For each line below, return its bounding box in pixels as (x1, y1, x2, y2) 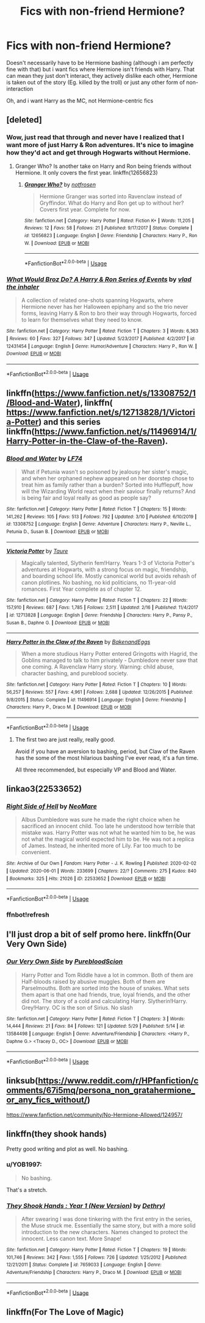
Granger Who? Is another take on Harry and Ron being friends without (15, 162, 192, 170)
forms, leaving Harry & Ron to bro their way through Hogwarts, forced (21, 309, 197, 317)
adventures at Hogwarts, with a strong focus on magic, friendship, (21, 566, 188, 573)
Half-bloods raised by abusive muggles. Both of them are (21, 977, 165, 985)
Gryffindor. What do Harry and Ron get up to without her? (39, 199, 184, 207)
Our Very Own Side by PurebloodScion (6, 957, 123, 966)
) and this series (38, 417, 101, 427)
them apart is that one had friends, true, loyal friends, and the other (21, 991, 191, 998)
